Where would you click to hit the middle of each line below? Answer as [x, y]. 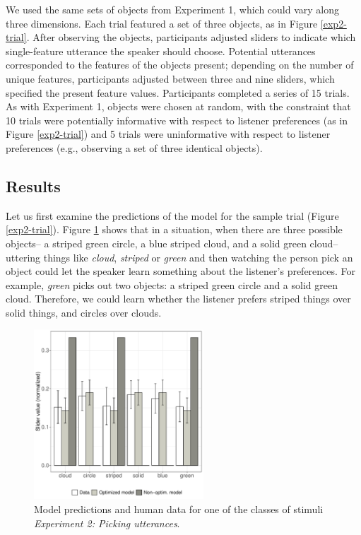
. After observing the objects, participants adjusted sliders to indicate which [191, 37]
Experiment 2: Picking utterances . [107, 523]
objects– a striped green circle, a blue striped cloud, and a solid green [156, 243]
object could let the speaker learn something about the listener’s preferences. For [181, 271]
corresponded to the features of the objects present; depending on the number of [180, 65]
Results [33, 186]
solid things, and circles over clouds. [84, 312]
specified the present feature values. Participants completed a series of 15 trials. [178, 92]
